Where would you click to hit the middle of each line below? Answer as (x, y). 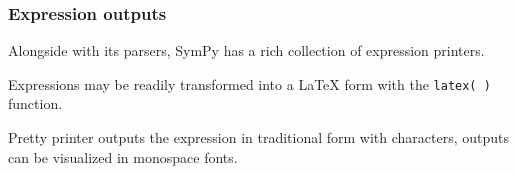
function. (35, 103)
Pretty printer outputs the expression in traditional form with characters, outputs (259, 137)
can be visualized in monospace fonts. (123, 156)
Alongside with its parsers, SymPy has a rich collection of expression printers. (246, 50)
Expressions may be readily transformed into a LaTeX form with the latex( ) (249, 83)
